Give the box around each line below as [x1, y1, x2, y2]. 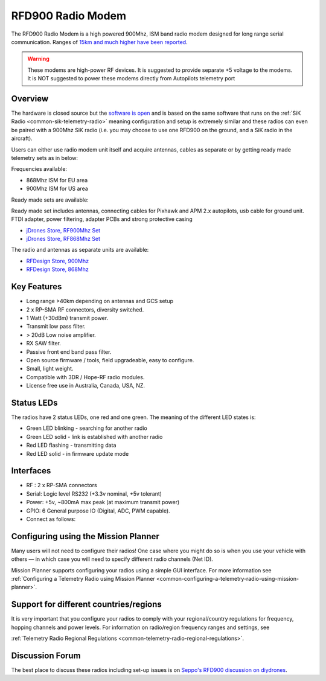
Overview [11, 94, 49, 104]
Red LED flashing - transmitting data [26, 441, 117, 449]
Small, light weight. [26, 365, 74, 372]
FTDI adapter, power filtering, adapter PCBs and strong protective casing [11, 216, 193, 223]
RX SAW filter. [26, 340, 62, 347]
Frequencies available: [11, 165, 68, 173]
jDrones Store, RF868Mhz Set [26, 235, 101, 243]
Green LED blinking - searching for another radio [26, 424, 147, 432]
